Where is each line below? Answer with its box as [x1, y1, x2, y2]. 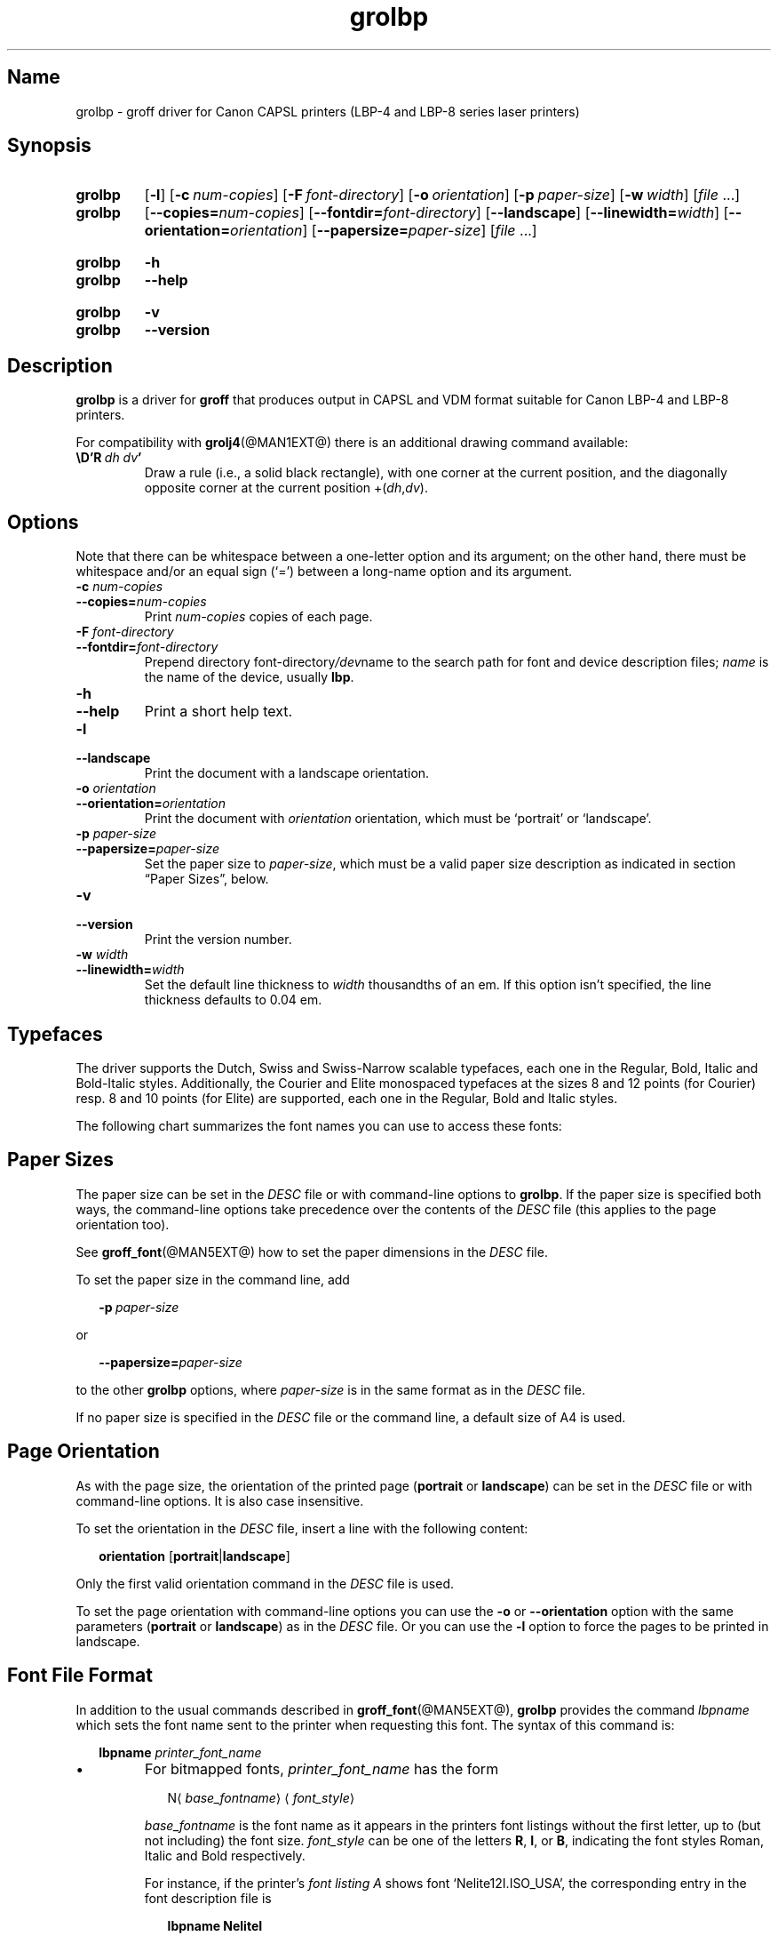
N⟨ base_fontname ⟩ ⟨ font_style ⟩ [167, 1789, 355, 1805]
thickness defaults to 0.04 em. [144, 992, 322, 1008]
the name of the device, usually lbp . [144, 669, 354, 685]
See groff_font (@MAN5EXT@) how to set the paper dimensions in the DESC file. [75, 1244, 548, 1260]
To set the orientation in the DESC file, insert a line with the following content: [75, 1520, 528, 1536]
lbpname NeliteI [167, 1917, 263, 1933]
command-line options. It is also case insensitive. [75, 1492, 364, 1508]
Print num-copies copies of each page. [144, 609, 373, 625]
